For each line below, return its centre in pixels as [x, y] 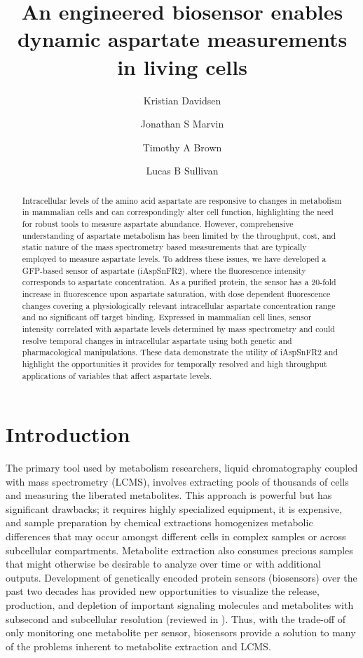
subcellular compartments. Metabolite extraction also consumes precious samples [179, 550]
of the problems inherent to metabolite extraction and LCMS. [138, 646]
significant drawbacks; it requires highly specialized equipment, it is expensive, [174, 508]
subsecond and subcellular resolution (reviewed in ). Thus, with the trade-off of [176, 618]
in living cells [182, 66]
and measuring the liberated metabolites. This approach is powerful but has [169, 495]
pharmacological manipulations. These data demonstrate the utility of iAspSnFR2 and [180, 352]
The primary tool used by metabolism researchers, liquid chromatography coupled [182, 468]
